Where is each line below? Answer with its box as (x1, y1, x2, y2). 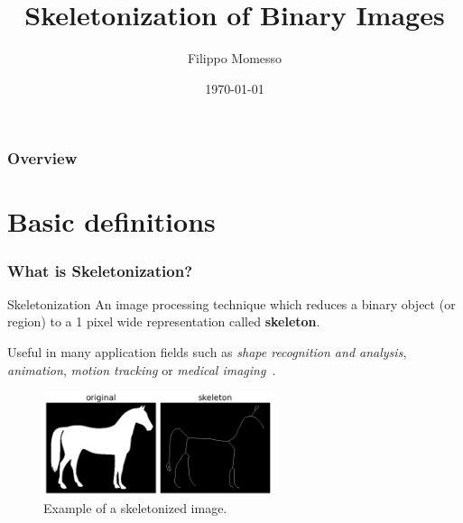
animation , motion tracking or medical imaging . (7, 360, 276, 379)
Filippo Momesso (187, 49, 282, 68)
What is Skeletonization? (7, 259, 193, 281)
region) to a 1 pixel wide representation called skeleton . (7, 312, 320, 331)
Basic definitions (7, 203, 216, 240)
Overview (7, 147, 78, 170)
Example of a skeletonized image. (43, 499, 227, 518)
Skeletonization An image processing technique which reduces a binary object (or (7, 294, 456, 313)
